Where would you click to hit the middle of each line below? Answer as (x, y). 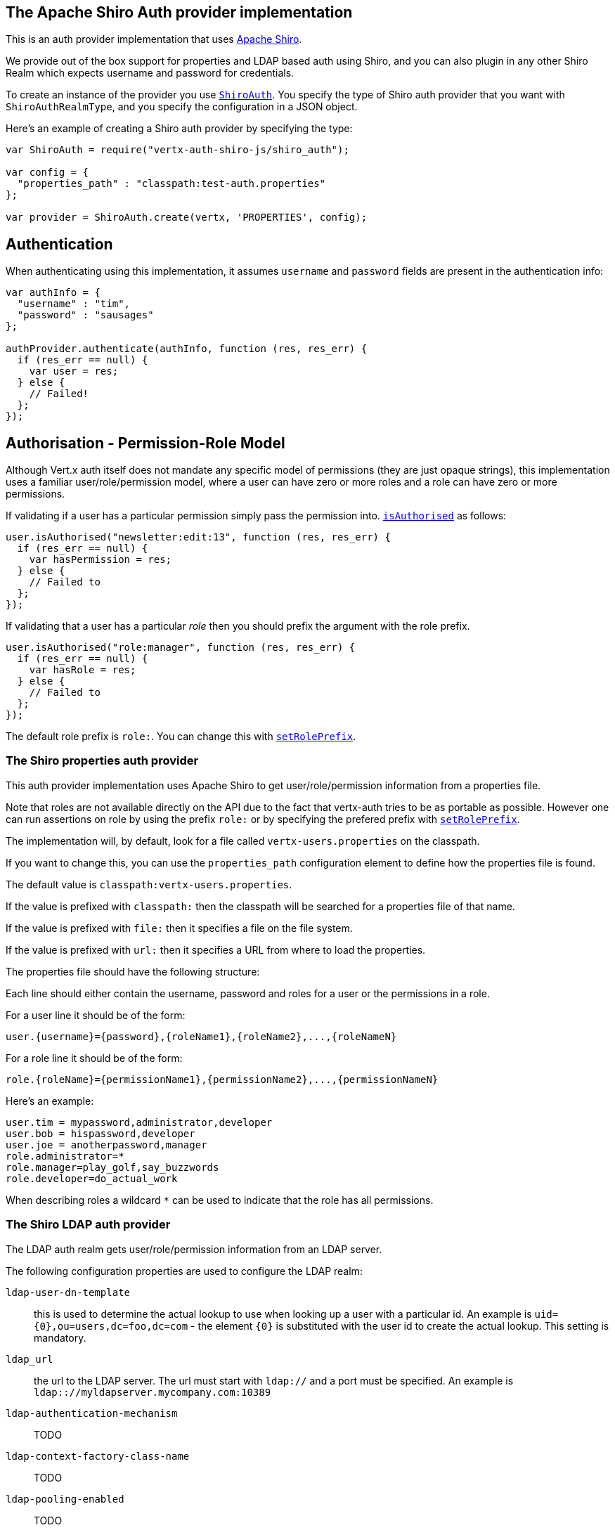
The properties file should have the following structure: (133, 971)
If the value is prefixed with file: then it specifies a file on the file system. (179, 928)
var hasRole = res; (83, 670)
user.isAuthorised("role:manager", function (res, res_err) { (181, 648)
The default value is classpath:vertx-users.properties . (149, 884)
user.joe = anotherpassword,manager (106, 1145)
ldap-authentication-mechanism (92, 1413)
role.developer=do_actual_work (92, 1178)
